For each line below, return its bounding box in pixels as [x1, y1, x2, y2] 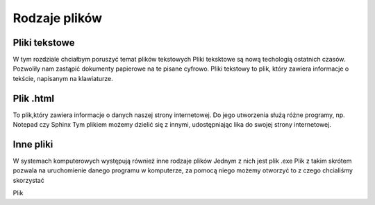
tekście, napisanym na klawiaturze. [12, 74, 114, 82]
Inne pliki [12, 139, 53, 150]
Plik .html [12, 92, 55, 104]
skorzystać [12, 176, 44, 184]
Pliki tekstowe [12, 37, 75, 48]
